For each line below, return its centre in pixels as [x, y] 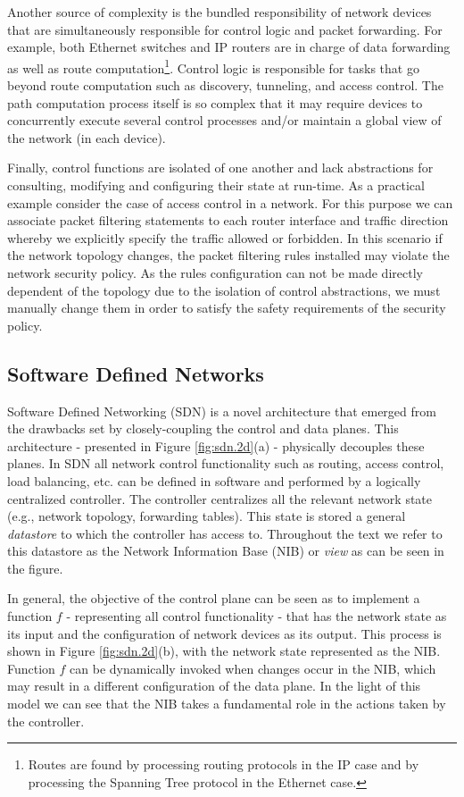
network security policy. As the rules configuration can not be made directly [215, 272]
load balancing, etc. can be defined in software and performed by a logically [214, 480]
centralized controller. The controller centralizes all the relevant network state [220, 498]
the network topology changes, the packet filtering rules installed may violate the [228, 255]
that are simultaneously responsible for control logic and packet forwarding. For [225, 29]
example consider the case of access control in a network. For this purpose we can [230, 202]
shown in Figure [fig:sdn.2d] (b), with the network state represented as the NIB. [224, 651]
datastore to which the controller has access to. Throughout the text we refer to [225, 533]
